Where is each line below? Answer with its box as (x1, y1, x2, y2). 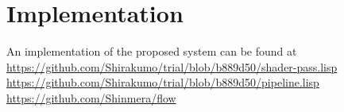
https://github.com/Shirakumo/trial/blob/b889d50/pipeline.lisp (6, 74, 319, 91)
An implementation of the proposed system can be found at (6, 43, 297, 60)
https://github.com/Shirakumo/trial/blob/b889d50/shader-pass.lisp (6, 58, 338, 75)
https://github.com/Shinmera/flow (6, 89, 176, 106)
